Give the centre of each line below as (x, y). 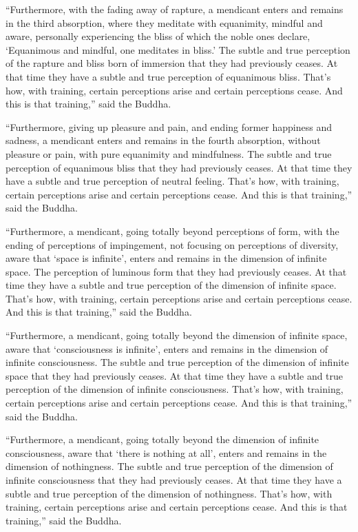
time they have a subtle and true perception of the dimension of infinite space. (171, 285)
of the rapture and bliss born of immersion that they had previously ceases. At (172, 63)
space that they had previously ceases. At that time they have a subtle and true (175, 375)
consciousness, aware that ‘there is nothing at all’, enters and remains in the (166, 452)
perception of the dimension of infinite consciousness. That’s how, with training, (175, 389)
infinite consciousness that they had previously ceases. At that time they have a (174, 480)
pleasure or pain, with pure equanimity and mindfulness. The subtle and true (169, 153)
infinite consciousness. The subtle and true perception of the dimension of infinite (177, 362)
